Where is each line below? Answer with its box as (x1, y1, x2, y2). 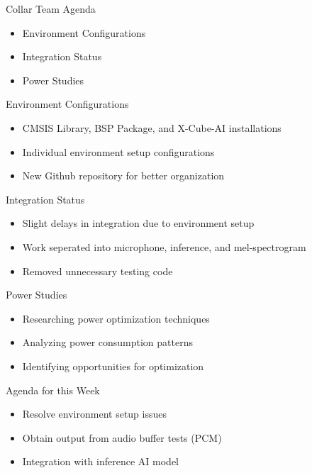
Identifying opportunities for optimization (22, 358, 204, 373)
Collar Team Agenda (6, 1, 96, 16)
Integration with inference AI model (22, 454, 179, 469)
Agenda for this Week (6, 382, 100, 397)
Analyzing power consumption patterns (22, 335, 193, 350)
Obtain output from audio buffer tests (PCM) (22, 430, 222, 445)
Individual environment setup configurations (22, 144, 215, 159)
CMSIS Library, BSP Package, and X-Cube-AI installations (22, 120, 282, 135)
